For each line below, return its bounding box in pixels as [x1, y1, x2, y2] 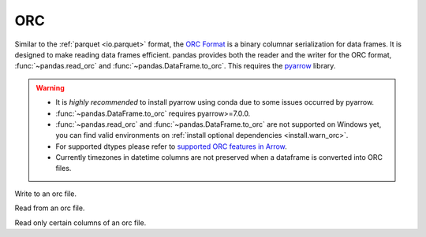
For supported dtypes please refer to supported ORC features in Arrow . [55, 142, 287, 151]
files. [55, 164, 72, 173]
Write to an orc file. [14, 189, 77, 198]
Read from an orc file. [14, 203, 85, 213]
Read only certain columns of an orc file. [14, 217, 147, 228]
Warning [35, 83, 65, 92]
